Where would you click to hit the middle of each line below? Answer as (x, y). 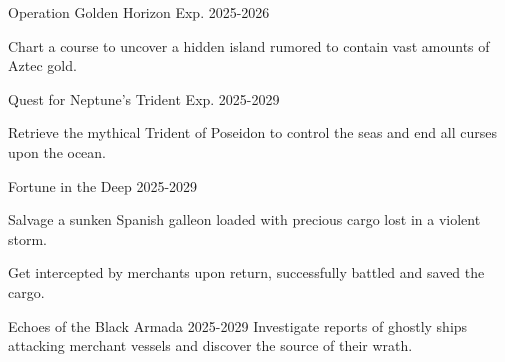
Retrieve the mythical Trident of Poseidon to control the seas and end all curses (252, 132)
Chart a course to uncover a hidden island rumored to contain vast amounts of (249, 45)
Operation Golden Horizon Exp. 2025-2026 (139, 12)
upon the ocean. (57, 151)
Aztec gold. (42, 65)
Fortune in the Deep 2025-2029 (103, 185)
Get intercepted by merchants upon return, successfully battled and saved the (246, 272)
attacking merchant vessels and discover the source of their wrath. (210, 345)
